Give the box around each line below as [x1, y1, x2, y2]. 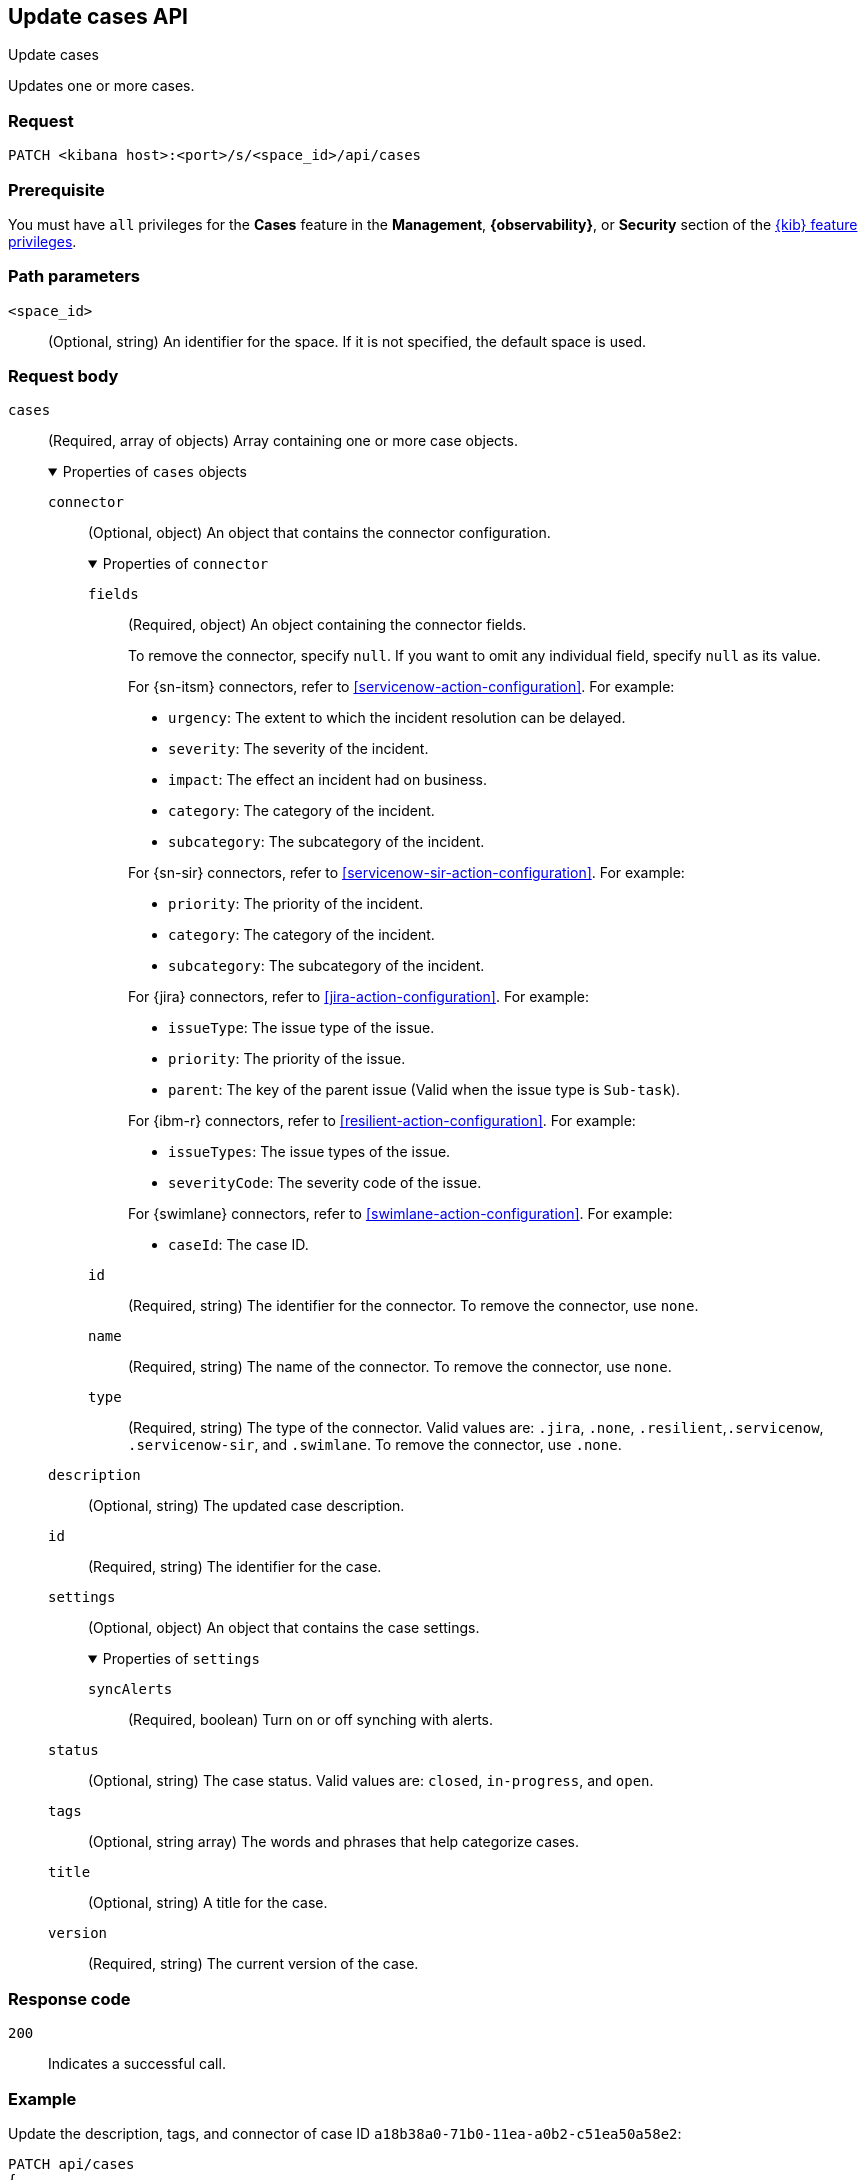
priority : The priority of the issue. [168, 1050, 406, 1068]
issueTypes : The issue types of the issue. [168, 1143, 451, 1161]
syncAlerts [88, 1681, 173, 1698]
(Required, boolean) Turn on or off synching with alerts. [128, 1711, 494, 1729]
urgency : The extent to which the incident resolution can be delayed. [168, 709, 626, 727]
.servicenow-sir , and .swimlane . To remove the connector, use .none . [128, 1436, 622, 1454]
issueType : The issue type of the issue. [168, 1019, 435, 1037]
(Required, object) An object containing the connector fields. [128, 616, 527, 634]
